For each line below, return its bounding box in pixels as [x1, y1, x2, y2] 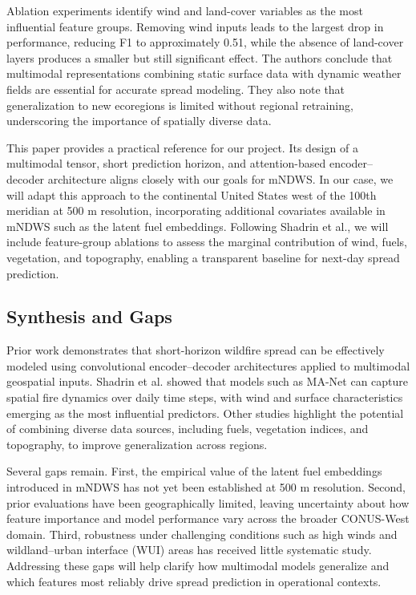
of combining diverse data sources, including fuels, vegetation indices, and [6, 420, 369, 437]
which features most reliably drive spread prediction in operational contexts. [6, 573, 382, 589]
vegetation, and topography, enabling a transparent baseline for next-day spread [6, 249, 400, 265]
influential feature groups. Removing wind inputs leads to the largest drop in [6, 18, 384, 34]
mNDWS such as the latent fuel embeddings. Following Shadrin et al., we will [6, 217, 389, 234]
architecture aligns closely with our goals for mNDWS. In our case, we [47, 170, 394, 187]
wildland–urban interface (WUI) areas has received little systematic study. [6, 541, 372, 558]
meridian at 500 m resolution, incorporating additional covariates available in [6, 202, 386, 219]
